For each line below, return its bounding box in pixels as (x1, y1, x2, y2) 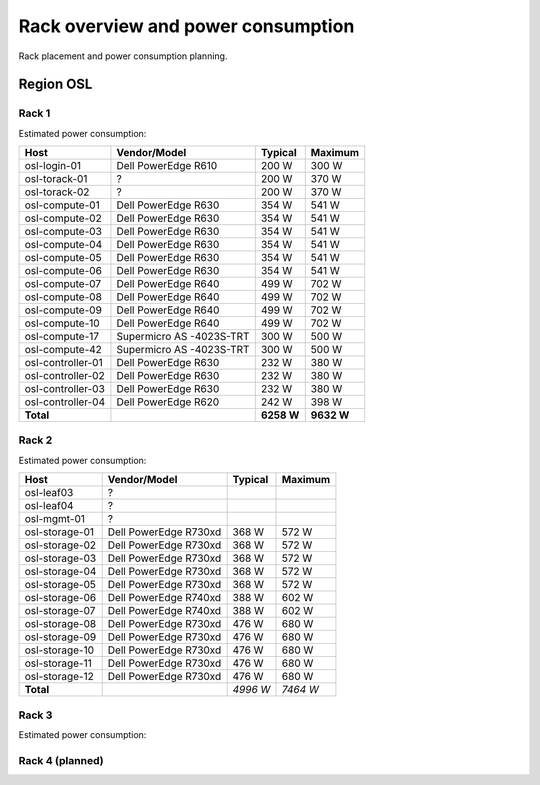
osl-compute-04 (24, 238, 103, 252)
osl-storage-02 (24, 538, 97, 552)
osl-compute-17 (24, 330, 100, 344)
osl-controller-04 (24, 395, 106, 409)
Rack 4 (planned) (18, 753, 104, 767)
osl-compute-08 (24, 290, 102, 304)
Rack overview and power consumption (18, 15, 355, 37)
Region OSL (18, 76, 93, 93)
